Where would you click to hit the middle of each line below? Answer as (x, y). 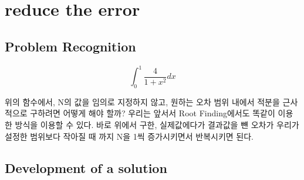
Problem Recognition (70, 46)
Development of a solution (86, 167)
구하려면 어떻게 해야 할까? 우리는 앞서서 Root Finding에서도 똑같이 (153, 113)
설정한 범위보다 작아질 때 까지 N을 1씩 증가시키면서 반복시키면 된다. (129, 136)
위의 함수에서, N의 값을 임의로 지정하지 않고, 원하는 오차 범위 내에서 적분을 (142, 101)
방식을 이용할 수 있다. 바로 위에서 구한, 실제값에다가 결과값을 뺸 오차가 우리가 (157, 125)
